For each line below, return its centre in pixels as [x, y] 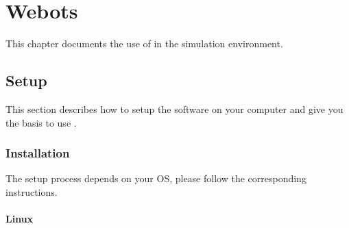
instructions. [32, 191]
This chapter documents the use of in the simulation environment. [144, 43]
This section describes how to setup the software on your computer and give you [174, 109]
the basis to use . [41, 122]
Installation [38, 153]
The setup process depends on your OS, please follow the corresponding [156, 178]
